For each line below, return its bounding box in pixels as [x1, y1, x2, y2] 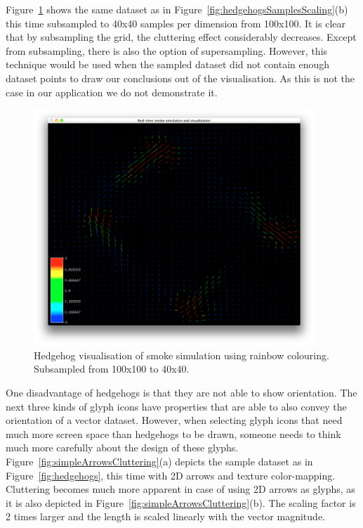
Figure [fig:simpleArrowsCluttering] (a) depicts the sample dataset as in [6, 453, 313, 468]
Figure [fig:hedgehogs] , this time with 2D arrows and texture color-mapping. [6, 468, 336, 482]
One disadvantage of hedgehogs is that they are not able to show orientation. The [6, 385, 357, 399]
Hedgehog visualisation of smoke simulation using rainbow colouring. [34, 347, 329, 362]
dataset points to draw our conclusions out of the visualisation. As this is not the [6, 70, 355, 85]
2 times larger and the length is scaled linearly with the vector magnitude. [6, 509, 325, 524]
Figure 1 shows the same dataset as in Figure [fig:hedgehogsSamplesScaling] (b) [6, 2, 348, 16]
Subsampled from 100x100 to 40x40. [34, 361, 190, 376]
